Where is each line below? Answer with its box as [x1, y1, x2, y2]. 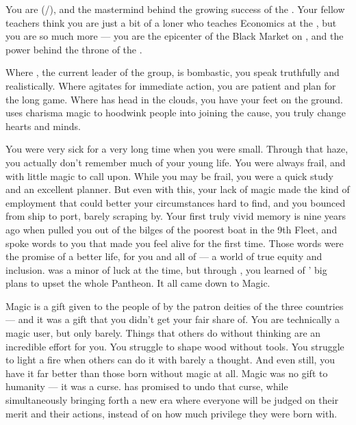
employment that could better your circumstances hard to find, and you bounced [5, 195, 346, 209]
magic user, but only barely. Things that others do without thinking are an [5, 326, 321, 340]
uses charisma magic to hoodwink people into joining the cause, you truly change [5, 105, 346, 120]
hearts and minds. [5, 118, 81, 133]
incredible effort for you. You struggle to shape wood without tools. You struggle [5, 339, 344, 353]
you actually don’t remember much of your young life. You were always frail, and [5, 155, 346, 169]
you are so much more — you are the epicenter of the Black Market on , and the [5, 29, 344, 43]
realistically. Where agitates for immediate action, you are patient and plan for [5, 78, 336, 92]
